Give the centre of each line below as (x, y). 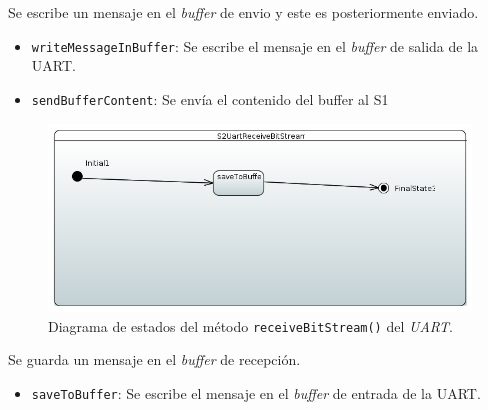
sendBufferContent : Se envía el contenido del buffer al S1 (210, 98)
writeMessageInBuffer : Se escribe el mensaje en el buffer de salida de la (255, 45)
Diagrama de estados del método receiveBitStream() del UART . (250, 325)
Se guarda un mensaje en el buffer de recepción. (154, 359)
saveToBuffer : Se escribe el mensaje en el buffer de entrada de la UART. (256, 392)
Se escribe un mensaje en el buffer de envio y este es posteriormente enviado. (243, 12)
